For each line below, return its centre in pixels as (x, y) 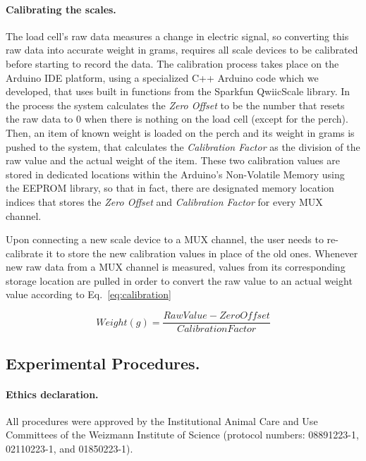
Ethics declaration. (52, 394)
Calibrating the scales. (61, 9)
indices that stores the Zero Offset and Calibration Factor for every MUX (164, 201)
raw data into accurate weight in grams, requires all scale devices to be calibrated (182, 50)
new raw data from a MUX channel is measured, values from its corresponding (176, 267)
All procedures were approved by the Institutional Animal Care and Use (162, 420)
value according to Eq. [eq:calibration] (89, 294)
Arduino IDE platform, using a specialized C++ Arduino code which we (162, 77)
